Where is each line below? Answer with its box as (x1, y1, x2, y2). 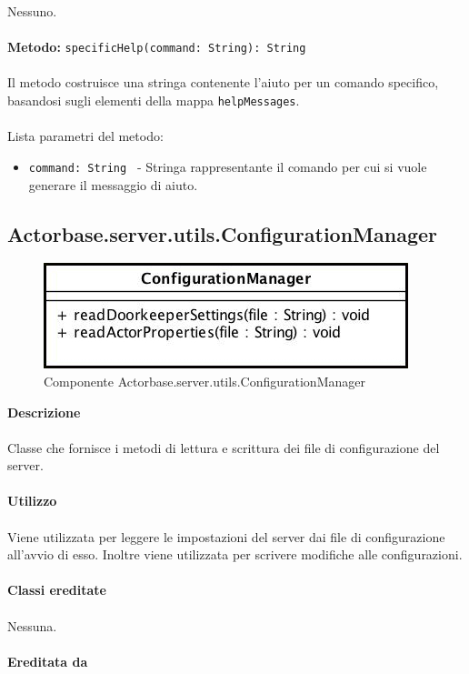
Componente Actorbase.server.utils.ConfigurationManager (44, 371, 365, 390)
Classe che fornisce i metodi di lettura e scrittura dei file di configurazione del (7, 438, 440, 457)
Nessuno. (7, 2, 57, 20)
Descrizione (7, 402, 81, 421)
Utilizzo (7, 491, 57, 510)
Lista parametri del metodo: (7, 126, 164, 146)
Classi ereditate (7, 580, 106, 599)
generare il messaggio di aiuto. (28, 175, 198, 194)
